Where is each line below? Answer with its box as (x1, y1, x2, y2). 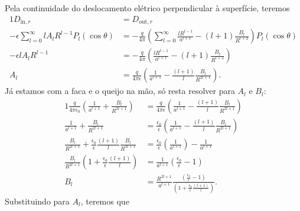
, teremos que (80, 194, 129, 207)
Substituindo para (5, 194, 70, 207)
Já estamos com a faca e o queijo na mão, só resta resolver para (5, 85, 235, 97)
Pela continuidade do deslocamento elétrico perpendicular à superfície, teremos (5, 2, 290, 14)
